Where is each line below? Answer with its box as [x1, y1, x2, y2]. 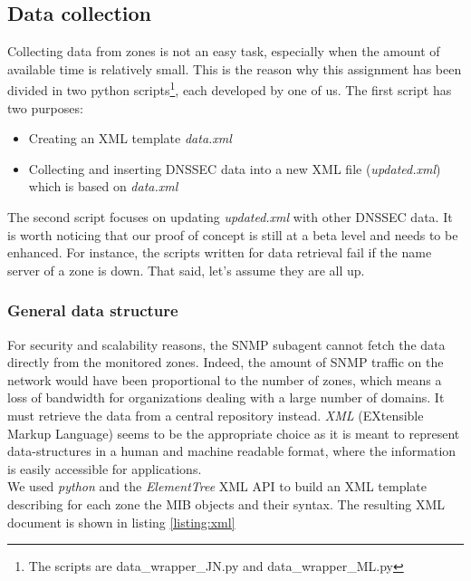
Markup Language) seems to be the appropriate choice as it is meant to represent [7, 423, 460, 442]
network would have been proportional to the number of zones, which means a [7, 370, 442, 389]
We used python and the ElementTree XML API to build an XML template [7, 477, 428, 496]
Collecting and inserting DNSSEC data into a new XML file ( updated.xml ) [28, 159, 441, 178]
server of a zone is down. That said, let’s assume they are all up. [7, 260, 365, 279]
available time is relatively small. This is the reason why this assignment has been [7, 59, 462, 78]
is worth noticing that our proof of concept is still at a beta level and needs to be [7, 225, 458, 244]
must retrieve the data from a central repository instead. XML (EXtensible [7, 405, 424, 424]
